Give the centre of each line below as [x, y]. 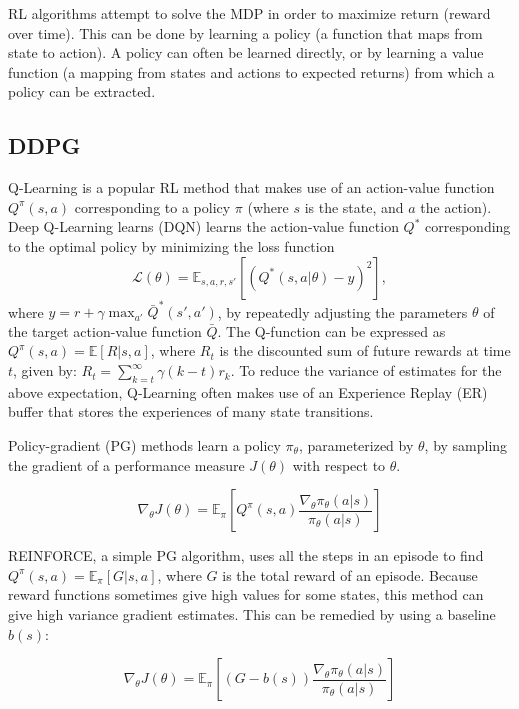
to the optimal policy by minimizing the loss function [171, 245]
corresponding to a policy [152, 206]
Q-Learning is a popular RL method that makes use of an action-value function [251, 187]
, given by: [45, 370]
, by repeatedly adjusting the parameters [342, 311]
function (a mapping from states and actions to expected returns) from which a [251, 71]
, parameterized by [356, 445]
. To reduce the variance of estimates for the [366, 370]
